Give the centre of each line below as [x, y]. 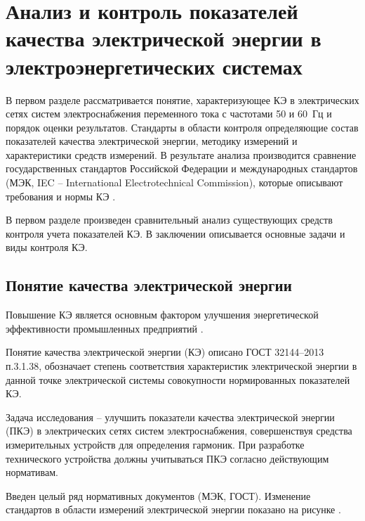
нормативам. [32, 472]
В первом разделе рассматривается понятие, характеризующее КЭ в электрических [182, 99]
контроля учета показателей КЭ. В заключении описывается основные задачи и [175, 233]
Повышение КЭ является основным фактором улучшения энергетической [162, 315]
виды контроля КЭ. [47, 247]
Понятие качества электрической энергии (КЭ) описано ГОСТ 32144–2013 [165, 352]
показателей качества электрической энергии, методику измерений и [152, 141]
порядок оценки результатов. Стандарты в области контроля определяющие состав [182, 127]
